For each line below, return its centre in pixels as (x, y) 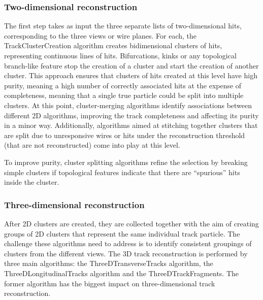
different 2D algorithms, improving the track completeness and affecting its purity (131, 115)
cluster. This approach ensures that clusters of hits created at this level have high (131, 75)
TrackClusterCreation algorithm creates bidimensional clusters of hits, (113, 45)
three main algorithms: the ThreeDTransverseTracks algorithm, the (109, 263)
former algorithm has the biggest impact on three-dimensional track (110, 283)
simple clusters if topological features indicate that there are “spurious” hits (122, 172)
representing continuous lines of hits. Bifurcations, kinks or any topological (120, 55)
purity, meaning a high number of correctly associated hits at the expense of (123, 85)
